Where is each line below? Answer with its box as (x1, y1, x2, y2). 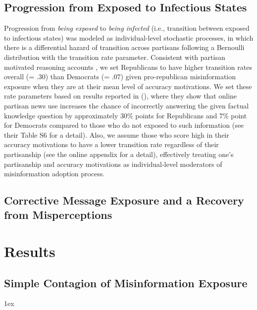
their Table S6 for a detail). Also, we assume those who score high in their (4, 129, 229, 140)
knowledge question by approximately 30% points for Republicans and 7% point (4, 110, 247, 120)
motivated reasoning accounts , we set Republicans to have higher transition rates (4, 61, 252, 72)
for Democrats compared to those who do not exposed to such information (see (4, 120, 244, 130)
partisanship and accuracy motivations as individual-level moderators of (4, 158, 222, 169)
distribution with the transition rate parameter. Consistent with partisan (4, 52, 225, 62)
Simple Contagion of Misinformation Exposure (4, 275, 248, 290)
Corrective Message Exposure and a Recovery (4, 193, 244, 208)
